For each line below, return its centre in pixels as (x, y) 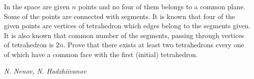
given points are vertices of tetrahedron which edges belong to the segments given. (127, 26)
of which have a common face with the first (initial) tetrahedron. (101, 54)
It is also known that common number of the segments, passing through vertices (124, 35)
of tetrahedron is (29, 45)
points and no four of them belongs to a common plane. (162, 6)
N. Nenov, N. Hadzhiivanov (45, 70)
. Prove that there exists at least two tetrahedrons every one (154, 45)
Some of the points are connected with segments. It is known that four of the (120, 16)
